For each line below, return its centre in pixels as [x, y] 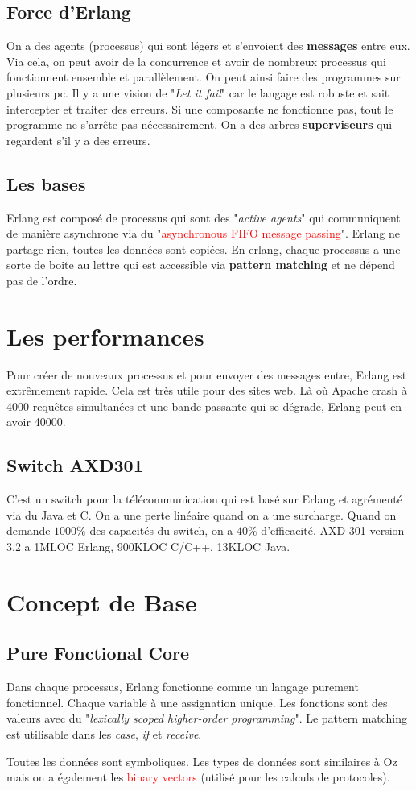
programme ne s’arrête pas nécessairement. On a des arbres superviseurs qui [200, 124]
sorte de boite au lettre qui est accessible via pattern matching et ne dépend [201, 265]
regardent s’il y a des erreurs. [78, 140]
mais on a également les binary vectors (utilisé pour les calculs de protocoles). [198, 777]
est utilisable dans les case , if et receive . [104, 733]
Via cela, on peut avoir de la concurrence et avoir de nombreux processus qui [196, 61]
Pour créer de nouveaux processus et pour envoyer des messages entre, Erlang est [207, 374]
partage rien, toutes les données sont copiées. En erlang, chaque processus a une [204, 248]
